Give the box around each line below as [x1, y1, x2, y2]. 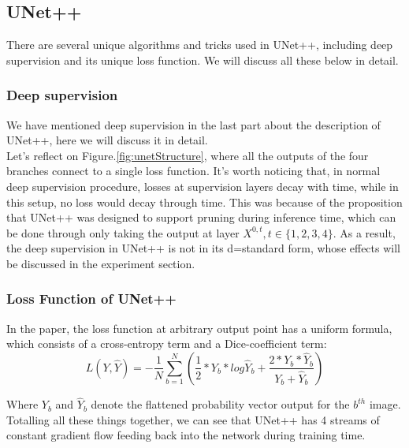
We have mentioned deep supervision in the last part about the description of [6, 116, 381, 133]
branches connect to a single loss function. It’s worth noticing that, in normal [6, 162, 381, 179]
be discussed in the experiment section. [6, 255, 195, 271]
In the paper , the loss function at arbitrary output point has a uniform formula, [6, 319, 392, 336]
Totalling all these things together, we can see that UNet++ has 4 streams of [6, 411, 380, 427]
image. [369, 396, 401, 413]
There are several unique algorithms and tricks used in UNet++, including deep [6, 36, 393, 53]
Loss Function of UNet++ [6, 289, 177, 308]
